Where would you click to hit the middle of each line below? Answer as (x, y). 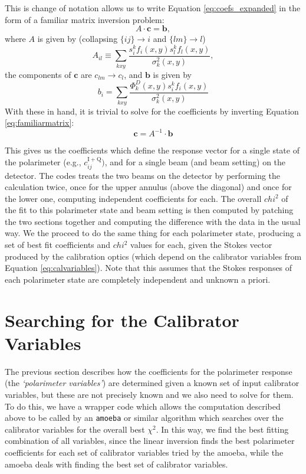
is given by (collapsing (78, 39)
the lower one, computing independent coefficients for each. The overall (133, 198)
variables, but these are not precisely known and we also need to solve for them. (149, 394)
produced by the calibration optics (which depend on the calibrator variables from (153, 256)
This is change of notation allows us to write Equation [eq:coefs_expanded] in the (153, 8)
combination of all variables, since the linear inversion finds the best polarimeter (150, 441)
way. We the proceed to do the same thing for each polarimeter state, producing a (153, 233)
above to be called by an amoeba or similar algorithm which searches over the (144, 418)
